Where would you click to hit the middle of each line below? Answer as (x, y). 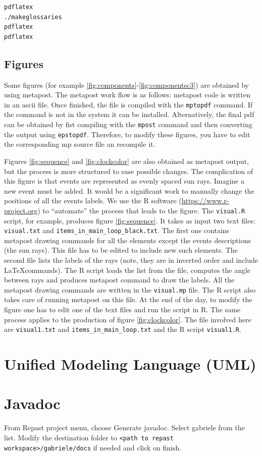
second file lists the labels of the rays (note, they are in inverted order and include (131, 260)
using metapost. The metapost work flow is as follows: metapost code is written (127, 95)
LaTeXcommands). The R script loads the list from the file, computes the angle (127, 270)
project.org (21, 210)
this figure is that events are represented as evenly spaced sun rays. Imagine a (124, 181)
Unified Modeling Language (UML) (130, 364)
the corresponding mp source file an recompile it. (80, 144)
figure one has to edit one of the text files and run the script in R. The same (122, 309)
